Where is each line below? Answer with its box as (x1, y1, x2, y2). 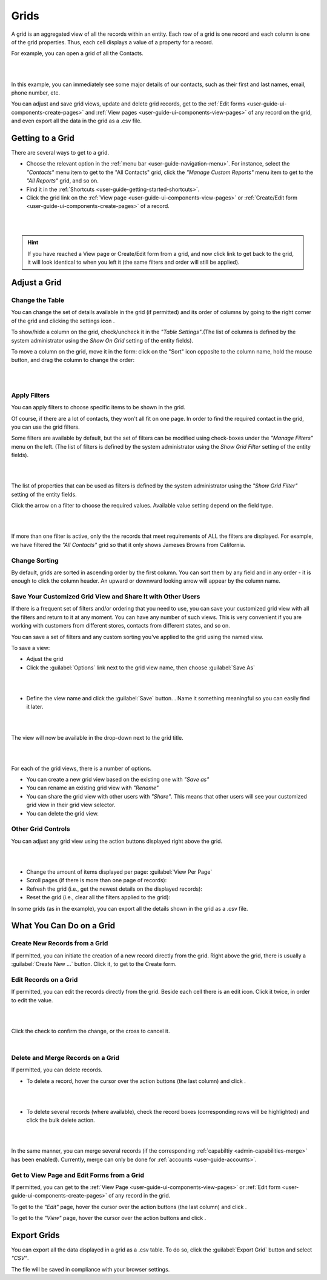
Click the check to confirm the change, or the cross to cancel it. (11, 1027, 170, 1034)
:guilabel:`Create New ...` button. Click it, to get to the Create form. (11, 960, 177, 968)
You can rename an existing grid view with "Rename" (26, 784, 159, 791)
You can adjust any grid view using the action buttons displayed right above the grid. (11, 837, 223, 845)
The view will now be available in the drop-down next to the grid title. (11, 734, 184, 741)
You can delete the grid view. (26, 809, 99, 817)
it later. (26, 703, 44, 711)
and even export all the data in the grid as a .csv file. (11, 117, 142, 124)
